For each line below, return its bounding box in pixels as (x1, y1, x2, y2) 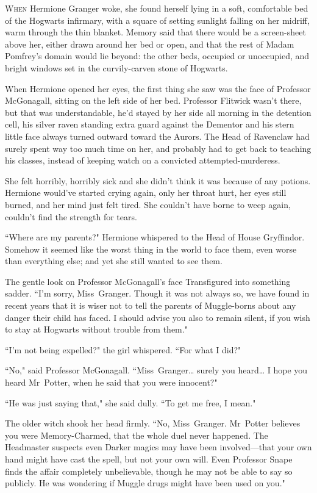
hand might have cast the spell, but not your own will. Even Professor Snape (5, 453, 293, 465)
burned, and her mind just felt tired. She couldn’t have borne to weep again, (5, 198, 291, 211)
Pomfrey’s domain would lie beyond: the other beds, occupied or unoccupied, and (5, 49, 310, 62)
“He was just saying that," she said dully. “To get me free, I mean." (5, 396, 256, 409)
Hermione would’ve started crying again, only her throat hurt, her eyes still (5, 186, 287, 199)
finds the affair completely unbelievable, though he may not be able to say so (5, 464, 293, 477)
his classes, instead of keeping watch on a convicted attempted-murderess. (5, 154, 280, 167)
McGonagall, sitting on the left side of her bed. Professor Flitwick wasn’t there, (5, 94, 302, 107)
